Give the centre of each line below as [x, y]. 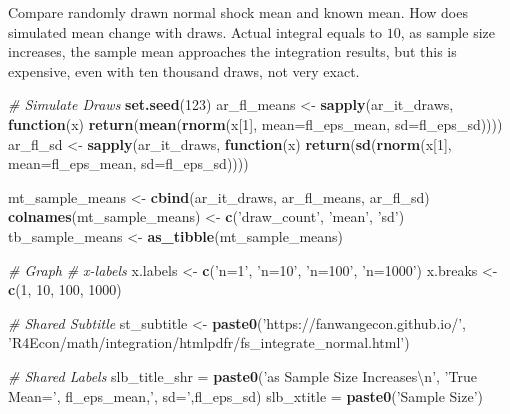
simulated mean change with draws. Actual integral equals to [195, 31]
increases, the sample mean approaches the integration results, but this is [232, 51]
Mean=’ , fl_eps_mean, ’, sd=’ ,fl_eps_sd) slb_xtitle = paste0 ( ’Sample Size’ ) [246, 395]
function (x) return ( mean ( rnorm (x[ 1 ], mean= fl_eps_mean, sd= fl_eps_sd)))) [255, 123]
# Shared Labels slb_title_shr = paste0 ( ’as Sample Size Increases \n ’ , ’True [242, 375]
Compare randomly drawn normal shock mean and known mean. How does [238, 12]
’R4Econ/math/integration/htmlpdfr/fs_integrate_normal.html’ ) [209, 342]
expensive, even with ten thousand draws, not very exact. [184, 70]
